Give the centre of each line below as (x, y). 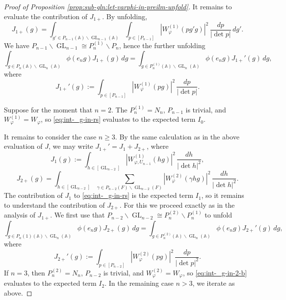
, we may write (71, 146)
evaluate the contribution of (46, 16)
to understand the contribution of (54, 205)
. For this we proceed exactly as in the (177, 205)
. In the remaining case (139, 283)
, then (36, 272)
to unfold (218, 215)
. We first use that (78, 215)
